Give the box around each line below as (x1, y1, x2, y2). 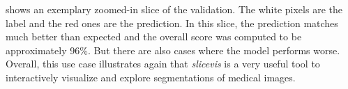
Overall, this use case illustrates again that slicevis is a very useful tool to (6, 56, 320, 71)
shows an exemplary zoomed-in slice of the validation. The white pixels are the (6, 2, 342, 16)
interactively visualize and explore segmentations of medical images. (6, 70, 296, 84)
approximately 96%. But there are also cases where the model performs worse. (6, 42, 340, 57)
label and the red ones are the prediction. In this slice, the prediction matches (6, 15, 338, 30)
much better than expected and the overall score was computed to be (6, 29, 302, 44)
